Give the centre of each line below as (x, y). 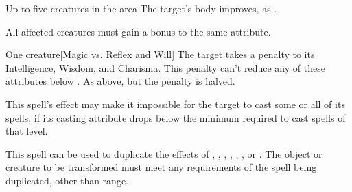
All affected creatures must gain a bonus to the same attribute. (138, 31)
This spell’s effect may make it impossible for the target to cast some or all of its (175, 104)
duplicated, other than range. (67, 180)
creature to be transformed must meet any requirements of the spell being (161, 167)
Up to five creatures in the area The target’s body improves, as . (141, 8)
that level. (27, 131)
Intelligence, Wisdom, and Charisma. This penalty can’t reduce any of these (165, 67)
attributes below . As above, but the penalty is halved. (120, 81)
